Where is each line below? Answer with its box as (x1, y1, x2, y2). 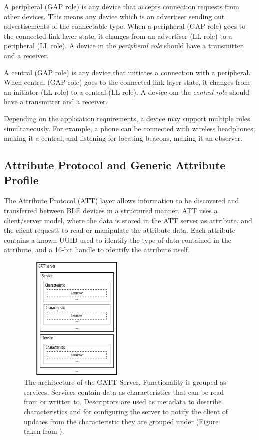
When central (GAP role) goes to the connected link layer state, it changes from (4, 77, 250, 87)
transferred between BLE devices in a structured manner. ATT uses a (4, 205, 218, 215)
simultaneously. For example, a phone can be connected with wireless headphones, (4, 123, 255, 133)
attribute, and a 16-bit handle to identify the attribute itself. (4, 244, 190, 255)
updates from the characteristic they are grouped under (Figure (24, 416, 219, 426)
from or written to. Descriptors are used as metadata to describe (24, 396, 222, 407)
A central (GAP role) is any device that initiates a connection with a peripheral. (4, 67, 251, 77)
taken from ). (24, 426, 64, 436)
